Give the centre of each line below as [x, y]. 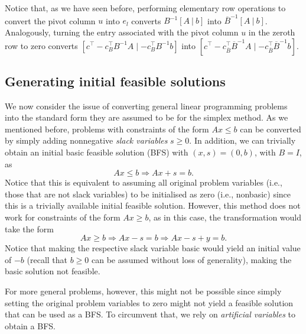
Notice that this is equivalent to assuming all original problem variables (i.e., [144, 182]
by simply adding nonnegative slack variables [86, 140]
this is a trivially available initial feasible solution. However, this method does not [153, 205]
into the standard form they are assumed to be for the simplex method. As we [147, 117]
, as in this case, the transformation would [225, 217]
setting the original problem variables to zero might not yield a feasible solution [149, 302]
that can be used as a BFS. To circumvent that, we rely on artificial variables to [150, 314]
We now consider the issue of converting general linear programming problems [146, 106]
